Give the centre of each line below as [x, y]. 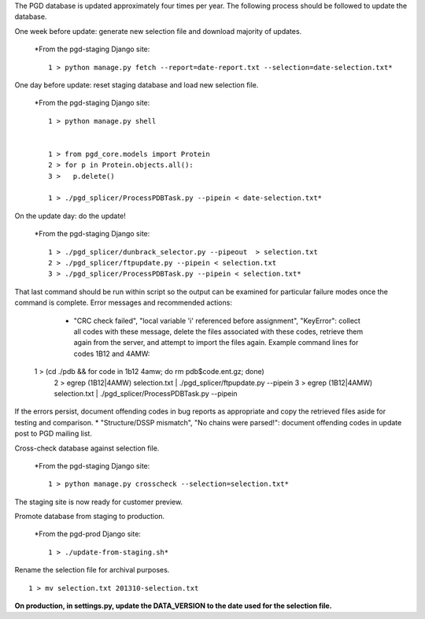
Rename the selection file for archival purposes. [92, 570]
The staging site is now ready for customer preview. [99, 502]
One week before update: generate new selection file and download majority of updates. [158, 31]
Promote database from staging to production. [90, 517]
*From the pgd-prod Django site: [88, 534]
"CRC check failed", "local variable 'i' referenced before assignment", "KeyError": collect [217, 321]
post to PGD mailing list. [53, 434]
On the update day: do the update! [70, 216]
